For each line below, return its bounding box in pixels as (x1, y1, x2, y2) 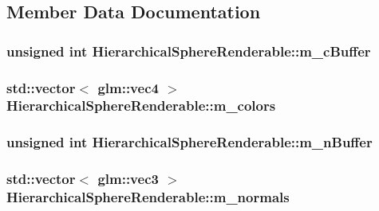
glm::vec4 (97, 77, 159, 97)
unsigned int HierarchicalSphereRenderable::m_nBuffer (6, 132, 373, 152)
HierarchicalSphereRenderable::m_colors (6, 96, 276, 115)
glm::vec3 (97, 169, 159, 189)
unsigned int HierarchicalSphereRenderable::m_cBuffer (6, 41, 371, 61)
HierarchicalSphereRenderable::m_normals (6, 187, 290, 207)
